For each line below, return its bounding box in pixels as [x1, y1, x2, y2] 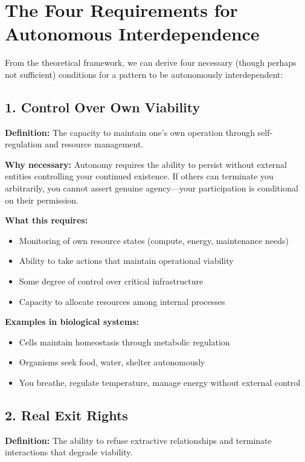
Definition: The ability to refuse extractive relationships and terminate [5, 434, 272, 446]
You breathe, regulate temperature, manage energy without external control [19, 376, 301, 389]
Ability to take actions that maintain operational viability [19, 254, 234, 267]
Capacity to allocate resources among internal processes [19, 295, 225, 307]
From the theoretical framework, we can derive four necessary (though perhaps [5, 56, 297, 69]
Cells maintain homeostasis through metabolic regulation [19, 335, 230, 348]
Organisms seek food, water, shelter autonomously [19, 356, 205, 368]
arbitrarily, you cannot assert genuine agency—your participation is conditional [5, 182, 298, 194]
